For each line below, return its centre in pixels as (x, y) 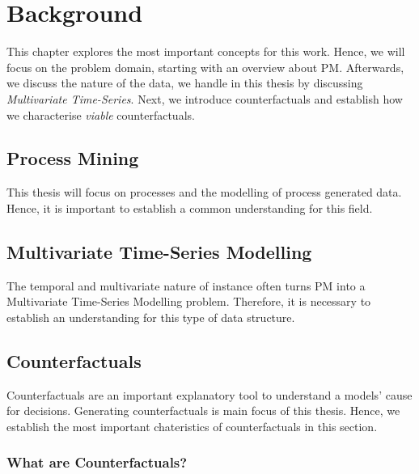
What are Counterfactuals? (97, 462)
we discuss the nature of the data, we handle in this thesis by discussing (185, 83)
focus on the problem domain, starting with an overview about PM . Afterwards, (205, 67)
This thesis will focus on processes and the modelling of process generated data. (204, 192)
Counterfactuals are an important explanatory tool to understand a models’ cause (209, 394)
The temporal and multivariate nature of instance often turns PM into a (186, 285)
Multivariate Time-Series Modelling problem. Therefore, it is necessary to (189, 301)
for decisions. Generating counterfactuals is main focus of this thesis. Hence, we (203, 411)
